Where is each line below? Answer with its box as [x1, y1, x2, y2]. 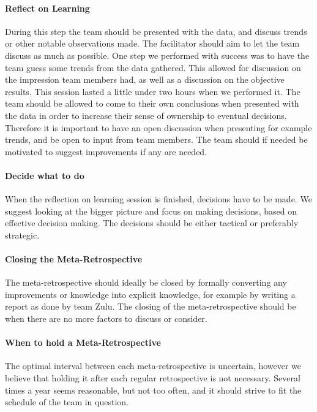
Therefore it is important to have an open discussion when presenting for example [5, 121, 312, 134]
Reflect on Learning [5, 1, 90, 14]
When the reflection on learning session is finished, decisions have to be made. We [5, 193, 312, 205]
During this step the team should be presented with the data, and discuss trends [5, 25, 307, 37]
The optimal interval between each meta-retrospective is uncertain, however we [5, 359, 302, 372]
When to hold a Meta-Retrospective [5, 336, 161, 349]
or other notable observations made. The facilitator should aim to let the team [5, 37, 300, 50]
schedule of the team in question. [5, 395, 129, 408]
